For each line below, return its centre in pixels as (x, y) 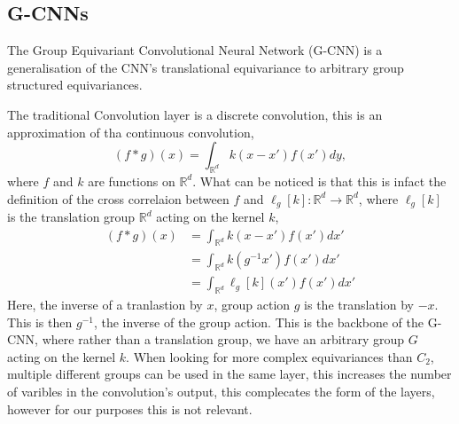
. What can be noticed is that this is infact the (319, 181)
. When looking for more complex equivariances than (269, 356)
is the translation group (71, 217)
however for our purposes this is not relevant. (130, 408)
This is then (40, 322)
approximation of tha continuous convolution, (131, 132)
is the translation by (359, 305)
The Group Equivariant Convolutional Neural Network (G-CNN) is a (195, 50)
